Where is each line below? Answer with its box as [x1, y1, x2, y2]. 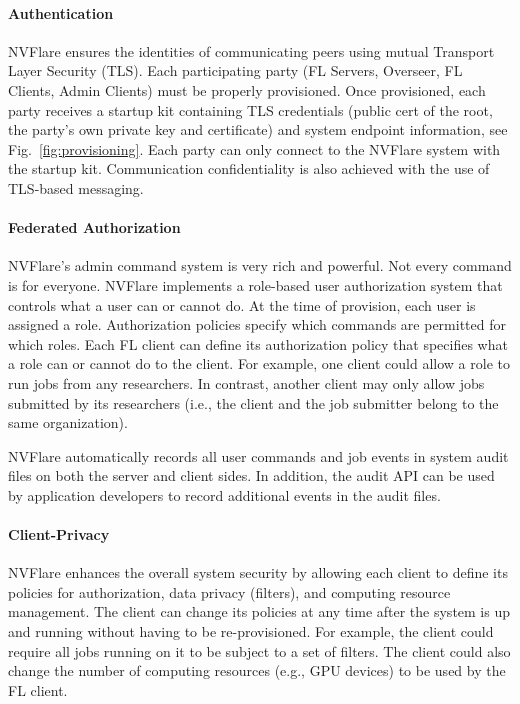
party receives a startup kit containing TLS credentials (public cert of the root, [8, 99, 493, 120]
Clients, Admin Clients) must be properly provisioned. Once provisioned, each [8, 79, 486, 100]
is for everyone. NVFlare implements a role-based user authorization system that [8, 274, 503, 295]
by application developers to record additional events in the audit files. [8, 484, 441, 505]
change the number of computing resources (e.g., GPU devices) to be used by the [8, 660, 506, 681]
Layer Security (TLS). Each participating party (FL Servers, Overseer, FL [8, 60, 463, 81]
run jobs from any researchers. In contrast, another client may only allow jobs [8, 372, 485, 393]
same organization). [8, 412, 128, 433]
